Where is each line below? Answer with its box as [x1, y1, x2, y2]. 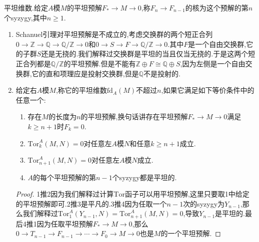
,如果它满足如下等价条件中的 [161, 85, 254, 95]
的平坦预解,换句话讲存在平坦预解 [80, 111, 188, 122]
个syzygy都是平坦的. [112, 172, 177, 182]
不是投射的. [143, 68, 180, 78]
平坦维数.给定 [4, 2, 48, 12]
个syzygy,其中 [4, 12, 47, 22]
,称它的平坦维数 [55, 85, 107, 95]
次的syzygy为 [183, 198, 225, 209]
